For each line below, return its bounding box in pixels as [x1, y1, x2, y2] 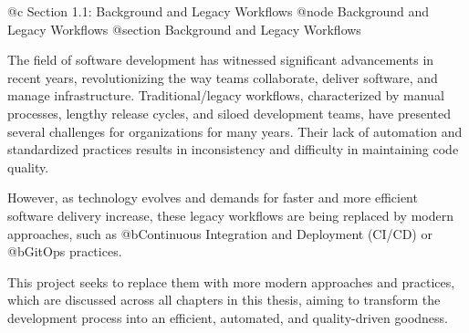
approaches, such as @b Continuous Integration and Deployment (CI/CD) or [7, 224, 433, 243]
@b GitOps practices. [7, 242, 122, 261]
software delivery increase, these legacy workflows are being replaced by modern [7, 205, 453, 224]
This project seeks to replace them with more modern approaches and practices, [7, 272, 455, 291]
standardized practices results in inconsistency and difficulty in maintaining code [7, 140, 459, 159]
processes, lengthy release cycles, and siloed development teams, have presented [7, 103, 451, 122]
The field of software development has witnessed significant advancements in [7, 50, 434, 69]
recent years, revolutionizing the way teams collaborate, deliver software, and [7, 68, 438, 87]
